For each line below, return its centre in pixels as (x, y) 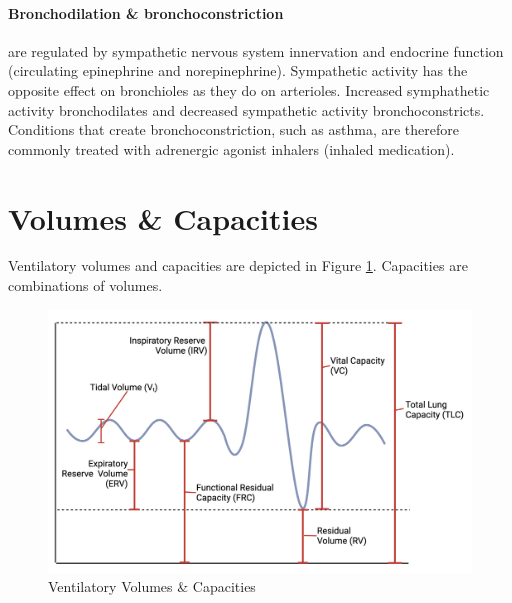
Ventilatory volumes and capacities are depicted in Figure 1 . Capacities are (238, 265)
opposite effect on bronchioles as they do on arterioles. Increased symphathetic (249, 89)
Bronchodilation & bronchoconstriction (146, 12)
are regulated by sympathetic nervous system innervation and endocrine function (256, 50)
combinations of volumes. (85, 285)
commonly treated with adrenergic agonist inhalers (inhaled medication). (231, 148)
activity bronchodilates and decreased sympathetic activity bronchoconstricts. (246, 109)
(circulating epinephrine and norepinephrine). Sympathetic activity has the (238, 70)
